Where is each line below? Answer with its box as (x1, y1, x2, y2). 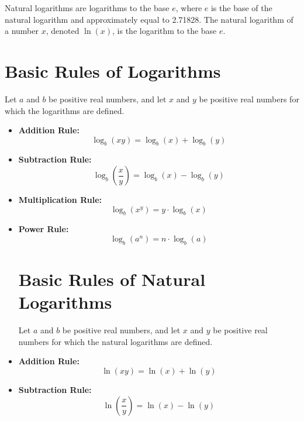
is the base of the (210, 2, 272, 13)
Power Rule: (18, 223, 69, 235)
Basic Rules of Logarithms (5, 58, 221, 82)
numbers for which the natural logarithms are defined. (18, 335, 213, 347)
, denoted (46, 25, 80, 37)
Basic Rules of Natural (18, 267, 206, 291)
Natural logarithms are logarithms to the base (5, 2, 170, 13)
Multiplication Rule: (18, 194, 102, 206)
